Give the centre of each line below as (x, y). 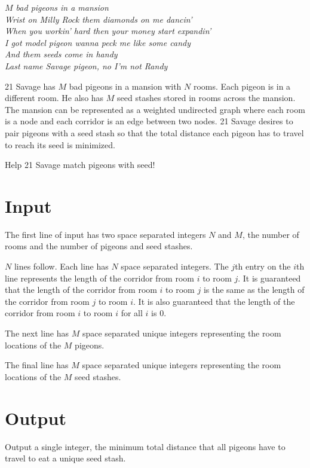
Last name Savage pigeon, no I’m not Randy (86, 65)
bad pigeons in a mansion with (125, 86)
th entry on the (263, 266)
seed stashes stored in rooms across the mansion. (206, 98)
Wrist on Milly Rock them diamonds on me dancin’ (99, 19)
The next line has (37, 333)
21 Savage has (30, 86)
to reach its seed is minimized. (60, 144)
